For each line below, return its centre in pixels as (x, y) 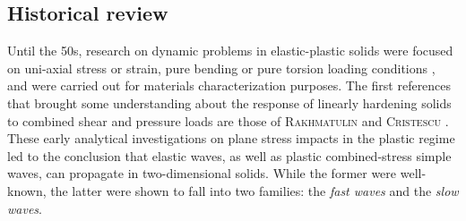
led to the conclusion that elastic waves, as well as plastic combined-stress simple (229, 155)
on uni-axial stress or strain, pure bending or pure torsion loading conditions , (221, 68)
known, (27, 190)
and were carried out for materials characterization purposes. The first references (229, 85)
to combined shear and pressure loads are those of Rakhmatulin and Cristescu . (228, 120)
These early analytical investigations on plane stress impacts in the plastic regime (231, 138)
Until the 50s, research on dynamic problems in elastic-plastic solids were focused (230, 51)
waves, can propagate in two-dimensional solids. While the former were (202, 173)
